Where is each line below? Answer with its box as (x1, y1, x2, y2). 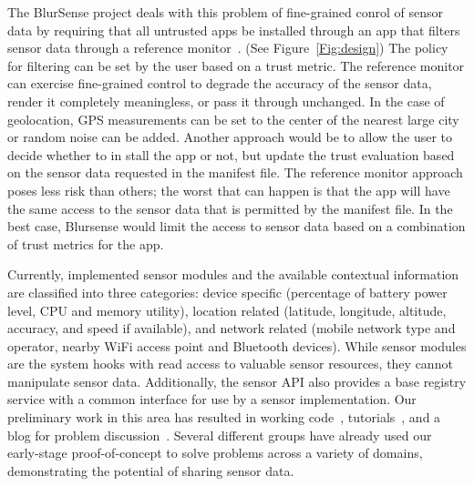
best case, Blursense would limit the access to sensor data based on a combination (7, 217, 466, 236)
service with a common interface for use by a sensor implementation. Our (7, 390, 417, 409)
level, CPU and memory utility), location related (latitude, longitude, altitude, (7, 300, 447, 319)
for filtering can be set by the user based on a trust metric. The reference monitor (7, 56, 465, 75)
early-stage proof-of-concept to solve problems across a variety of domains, (7, 443, 423, 462)
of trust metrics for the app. (7, 234, 164, 253)
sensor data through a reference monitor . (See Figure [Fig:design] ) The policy (7, 38, 448, 57)
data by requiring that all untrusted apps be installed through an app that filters (7, 20, 460, 39)
